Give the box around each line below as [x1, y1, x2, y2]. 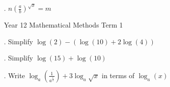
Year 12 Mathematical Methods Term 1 [4, 20, 123, 29]
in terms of [102, 70, 135, 80]
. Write [4, 70, 25, 80]
